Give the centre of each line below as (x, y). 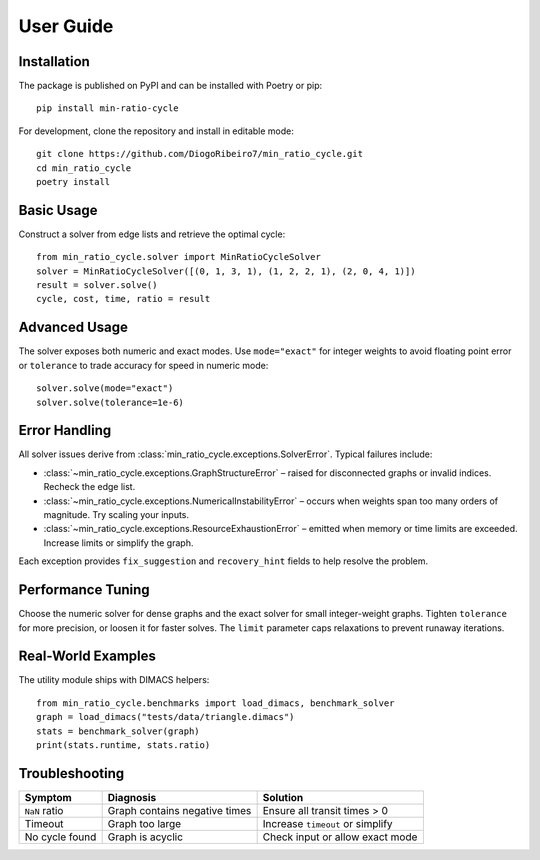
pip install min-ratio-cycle (107, 108)
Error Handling (65, 430)
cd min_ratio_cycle (84, 168)
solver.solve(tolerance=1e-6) (110, 402)
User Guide (66, 26)
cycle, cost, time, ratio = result (123, 299)
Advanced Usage (73, 327)
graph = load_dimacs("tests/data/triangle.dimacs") (165, 717)
